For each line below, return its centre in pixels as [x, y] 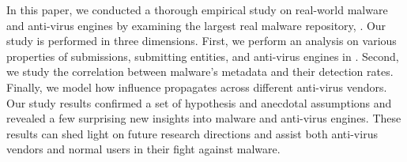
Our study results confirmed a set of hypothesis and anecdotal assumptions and [199, 102]
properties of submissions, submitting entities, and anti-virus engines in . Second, [203, 56]
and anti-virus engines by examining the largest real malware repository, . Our [196, 25]
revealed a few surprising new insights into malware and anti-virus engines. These [204, 118]
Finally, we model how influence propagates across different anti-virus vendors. [197, 87]
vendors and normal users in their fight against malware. [143, 149]
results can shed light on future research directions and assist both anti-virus [192, 133]
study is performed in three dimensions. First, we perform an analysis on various [202, 41]
